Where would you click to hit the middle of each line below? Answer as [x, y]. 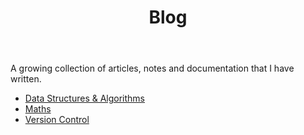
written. [26, 79]
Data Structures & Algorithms [84, 98]
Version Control [57, 120]
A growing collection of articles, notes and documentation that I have [152, 68]
